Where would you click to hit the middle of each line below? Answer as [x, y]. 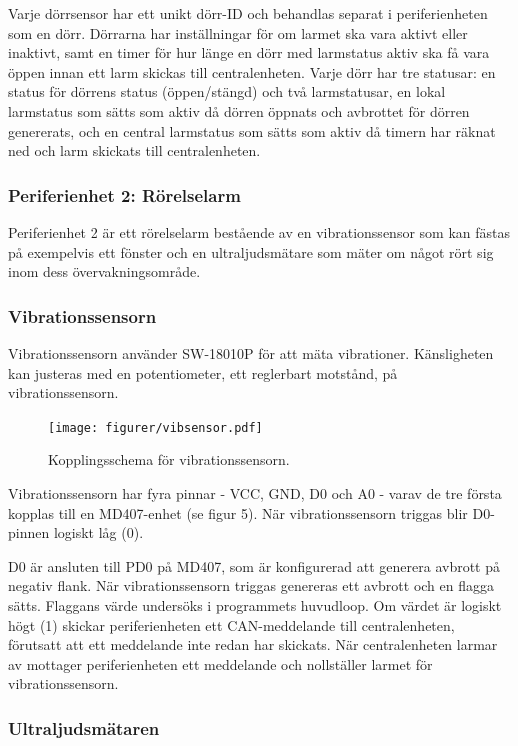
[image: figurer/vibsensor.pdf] [155, 427]
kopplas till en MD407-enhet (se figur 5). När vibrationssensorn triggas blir [238, 512]
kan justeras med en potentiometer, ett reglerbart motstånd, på [203, 372]
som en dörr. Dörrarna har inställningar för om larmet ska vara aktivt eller [238, 32]
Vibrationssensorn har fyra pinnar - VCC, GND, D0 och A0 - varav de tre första [255, 493]
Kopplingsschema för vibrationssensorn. [169, 459]
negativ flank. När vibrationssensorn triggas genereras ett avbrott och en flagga [251, 585]
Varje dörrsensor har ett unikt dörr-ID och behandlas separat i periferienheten [248, 13]
